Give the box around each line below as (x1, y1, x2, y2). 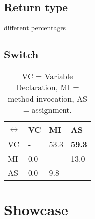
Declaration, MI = (16, 82, 79, 93)
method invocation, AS (7, 93, 87, 104)
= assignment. (23, 104, 72, 115)
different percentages (4, 23, 66, 33)
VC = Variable (22, 70, 73, 82)
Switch (4, 47, 39, 62)
